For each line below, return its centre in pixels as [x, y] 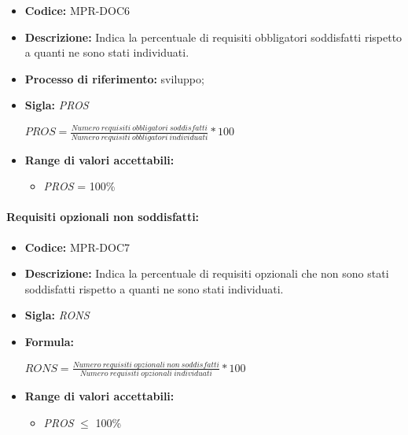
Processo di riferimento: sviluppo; [114, 78]
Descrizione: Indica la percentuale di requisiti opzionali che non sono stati [207, 273]
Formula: [49, 341]
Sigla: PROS [57, 105]
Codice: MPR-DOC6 [77, 10]
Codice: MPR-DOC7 [77, 247]
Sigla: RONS [57, 315]
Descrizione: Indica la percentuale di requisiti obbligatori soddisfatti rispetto [213, 37]
